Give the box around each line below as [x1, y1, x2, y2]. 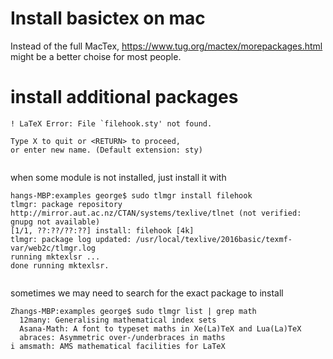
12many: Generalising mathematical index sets [19, 315, 217, 325]
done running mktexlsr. [10, 260, 110, 271]
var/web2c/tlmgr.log [10, 243, 97, 253]
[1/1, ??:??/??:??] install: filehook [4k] [10, 225, 195, 236]
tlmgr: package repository [10, 199, 123, 209]
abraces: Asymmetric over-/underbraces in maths [19, 332, 226, 342]
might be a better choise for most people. [10, 50, 182, 62]
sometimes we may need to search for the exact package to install [10, 287, 284, 299]
